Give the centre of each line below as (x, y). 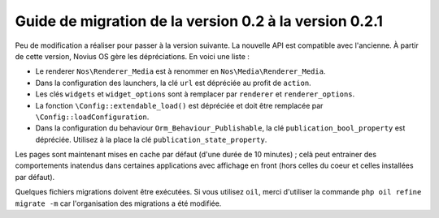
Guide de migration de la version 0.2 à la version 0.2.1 (199, 21)
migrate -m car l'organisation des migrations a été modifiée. (118, 203)
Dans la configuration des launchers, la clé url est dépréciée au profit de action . (174, 83)
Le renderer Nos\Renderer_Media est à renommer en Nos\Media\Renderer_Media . (180, 71)
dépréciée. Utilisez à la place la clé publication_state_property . (151, 139)
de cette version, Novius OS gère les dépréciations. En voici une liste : (132, 56)
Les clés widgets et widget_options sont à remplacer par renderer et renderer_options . (195, 94)
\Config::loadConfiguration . (92, 117)
